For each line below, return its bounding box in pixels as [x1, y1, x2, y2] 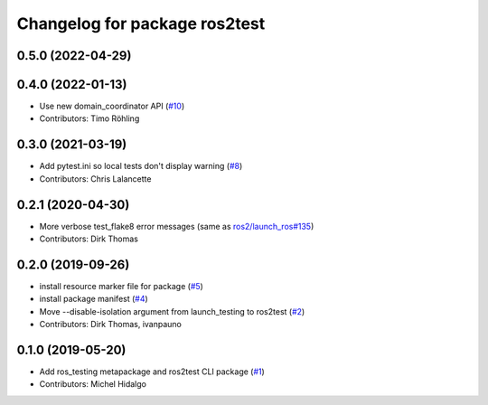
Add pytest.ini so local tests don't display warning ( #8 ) [39, 161, 243, 172]
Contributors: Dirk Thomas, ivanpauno [39, 319, 183, 330]
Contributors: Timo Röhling [39, 113, 140, 124]
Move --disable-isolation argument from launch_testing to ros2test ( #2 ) [39, 306, 305, 316]
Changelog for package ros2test [16, 14, 266, 33]
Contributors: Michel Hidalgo [39, 379, 146, 390]
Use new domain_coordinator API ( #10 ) [39, 100, 185, 112]
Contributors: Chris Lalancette [39, 173, 152, 184]
